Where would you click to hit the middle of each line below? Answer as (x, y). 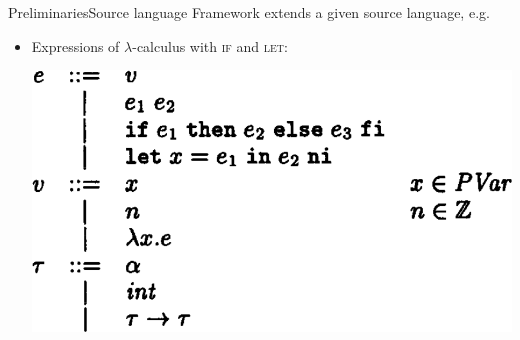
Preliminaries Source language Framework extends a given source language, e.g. (249, 12)
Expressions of (75, 45)
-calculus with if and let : (210, 45)
